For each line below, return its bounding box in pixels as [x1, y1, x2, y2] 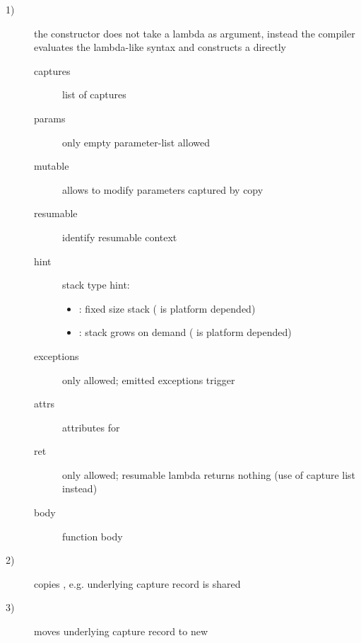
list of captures [62, 87, 126, 102]
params [34, 110, 66, 125]
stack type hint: [62, 277, 130, 292]
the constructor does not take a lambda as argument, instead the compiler [34, 25, 355, 40]
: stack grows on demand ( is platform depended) [78, 325, 292, 340]
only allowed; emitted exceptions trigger [62, 372, 235, 387]
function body [62, 528, 123, 543]
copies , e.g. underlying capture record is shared [34, 576, 241, 591]
